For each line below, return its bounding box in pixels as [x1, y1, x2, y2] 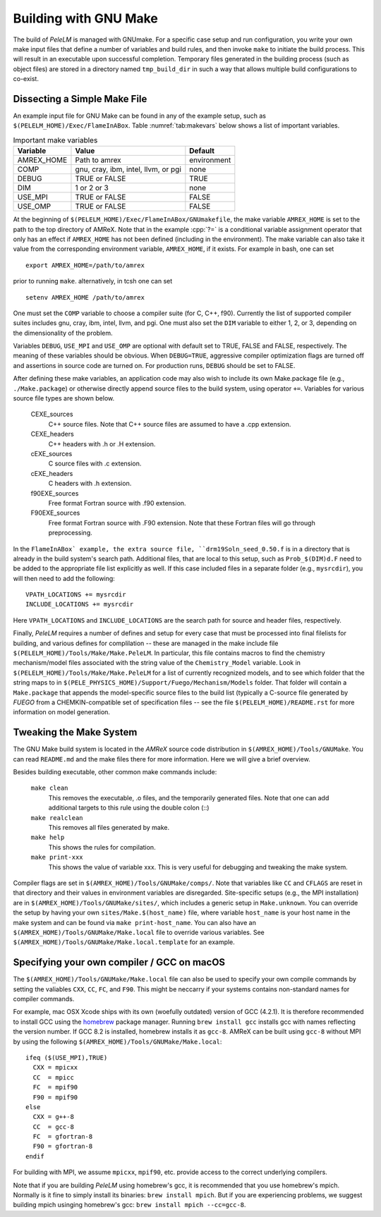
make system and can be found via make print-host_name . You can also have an [13, 918, 257, 926]
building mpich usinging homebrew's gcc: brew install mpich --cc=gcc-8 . [13, 1201, 246, 1209]
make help [30, 833, 65, 842]
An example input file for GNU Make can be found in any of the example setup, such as [13, 111, 267, 120]
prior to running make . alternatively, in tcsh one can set [13, 277, 173, 286]
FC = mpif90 [32, 1083, 78, 1091]
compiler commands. [13, 994, 75, 1003]
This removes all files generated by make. [48, 824, 169, 831]
